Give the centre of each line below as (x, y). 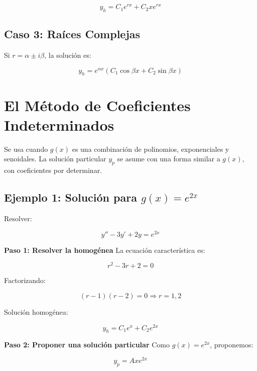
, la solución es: (68, 55)
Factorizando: (25, 280)
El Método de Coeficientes (97, 105)
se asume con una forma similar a (169, 159)
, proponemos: (232, 345)
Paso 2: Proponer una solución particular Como (87, 345)
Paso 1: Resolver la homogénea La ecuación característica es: (105, 250)
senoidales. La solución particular (55, 159)
